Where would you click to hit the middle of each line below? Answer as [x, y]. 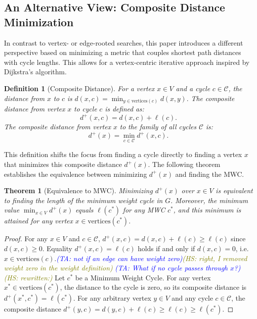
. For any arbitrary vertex [112, 298]
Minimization [39, 22]
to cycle [86, 109]
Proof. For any [26, 239]
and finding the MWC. [210, 174]
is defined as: [125, 109]
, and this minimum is [207, 210]
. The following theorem [184, 164]
